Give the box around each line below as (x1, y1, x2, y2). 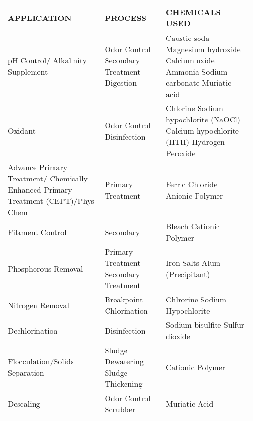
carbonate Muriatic (166, 77, 232, 88)
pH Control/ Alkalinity (8, 55, 87, 66)
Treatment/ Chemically (8, 173, 88, 184)
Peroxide (166, 147, 196, 159)
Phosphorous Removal (8, 262, 83, 274)
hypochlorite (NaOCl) (166, 114, 240, 125)
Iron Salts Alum (166, 257, 221, 268)
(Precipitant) (166, 268, 210, 280)
